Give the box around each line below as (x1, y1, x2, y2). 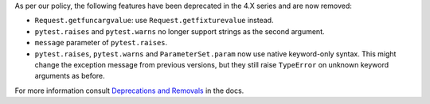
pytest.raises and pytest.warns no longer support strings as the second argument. (34, 26, 325, 36)
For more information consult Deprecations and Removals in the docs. (14, 86, 244, 95)
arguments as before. (34, 71, 105, 81)
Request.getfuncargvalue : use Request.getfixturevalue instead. (34, 16, 274, 25)
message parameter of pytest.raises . (34, 38, 168, 48)
